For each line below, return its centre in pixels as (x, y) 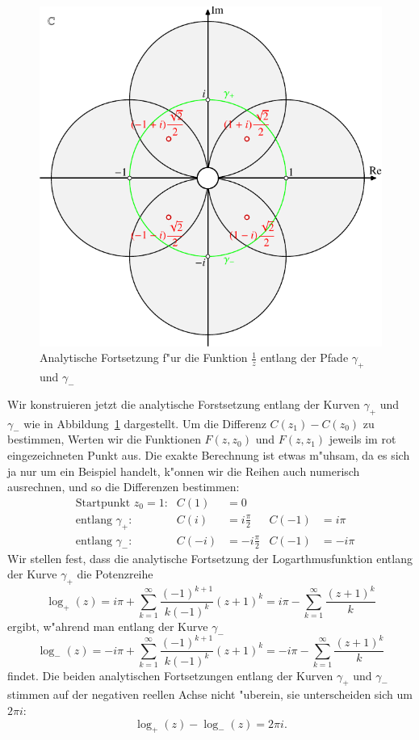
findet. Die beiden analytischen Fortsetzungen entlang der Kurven (170, 675)
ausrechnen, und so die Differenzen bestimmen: (124, 487)
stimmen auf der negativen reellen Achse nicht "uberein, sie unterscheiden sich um (210, 694)
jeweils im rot (362, 439)
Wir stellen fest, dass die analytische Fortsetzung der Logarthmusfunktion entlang (210, 558)
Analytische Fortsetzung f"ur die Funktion (144, 357)
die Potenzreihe (115, 574)
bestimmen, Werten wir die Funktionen (104, 439)
